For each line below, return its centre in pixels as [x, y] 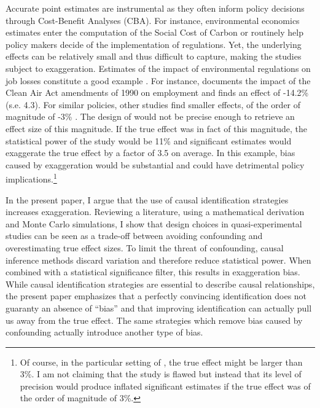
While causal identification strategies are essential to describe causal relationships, [160, 284]
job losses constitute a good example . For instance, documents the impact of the [158, 80]
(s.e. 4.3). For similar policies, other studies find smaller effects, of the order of [153, 104]
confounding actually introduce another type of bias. [104, 332]
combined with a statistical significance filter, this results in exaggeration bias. [153, 272]
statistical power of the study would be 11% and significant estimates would [149, 140]
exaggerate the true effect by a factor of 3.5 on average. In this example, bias [150, 153]
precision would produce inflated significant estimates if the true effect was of [165, 386]
